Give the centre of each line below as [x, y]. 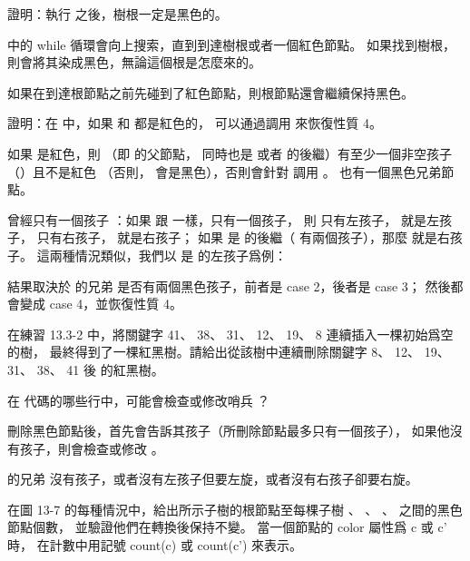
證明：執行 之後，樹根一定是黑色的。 [117, 14]
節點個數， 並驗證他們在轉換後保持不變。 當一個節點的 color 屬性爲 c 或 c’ [227, 527]
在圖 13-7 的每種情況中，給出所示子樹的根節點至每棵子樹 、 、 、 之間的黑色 [235, 509]
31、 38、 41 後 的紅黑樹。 [86, 369]
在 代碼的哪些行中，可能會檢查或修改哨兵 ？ [139, 400]
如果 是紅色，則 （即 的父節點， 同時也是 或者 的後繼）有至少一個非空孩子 [230, 153]
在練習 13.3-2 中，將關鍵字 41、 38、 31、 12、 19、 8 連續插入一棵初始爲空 [230, 334]
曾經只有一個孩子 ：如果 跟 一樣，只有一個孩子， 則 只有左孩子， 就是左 [223, 219]
